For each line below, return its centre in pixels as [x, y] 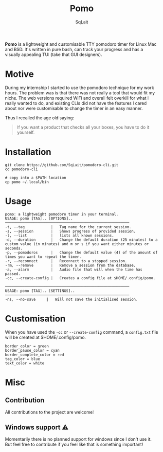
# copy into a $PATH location [36, 178]
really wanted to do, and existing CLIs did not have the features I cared [76, 103]
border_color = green [27, 346]
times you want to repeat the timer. [43, 257]
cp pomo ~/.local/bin [27, 182]
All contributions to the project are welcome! [49, 412]
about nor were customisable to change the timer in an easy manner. [74, 108]
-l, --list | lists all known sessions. [60, 235]
